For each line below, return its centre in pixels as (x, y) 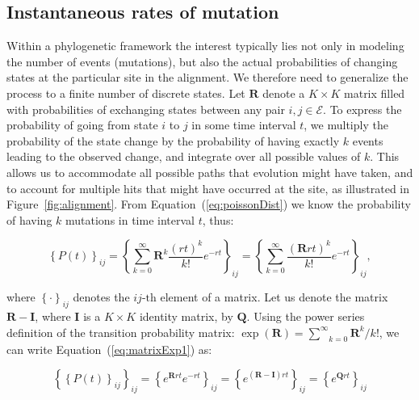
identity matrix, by (186, 316)
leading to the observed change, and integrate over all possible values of (184, 156)
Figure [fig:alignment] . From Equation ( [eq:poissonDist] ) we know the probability (209, 204)
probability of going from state (82, 125)
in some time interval (244, 125)
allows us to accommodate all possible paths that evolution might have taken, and (210, 172)
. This (385, 156)
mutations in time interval (130, 219)
